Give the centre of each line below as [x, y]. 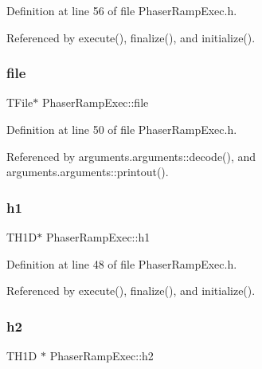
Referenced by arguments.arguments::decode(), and [131, 156]
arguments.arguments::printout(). [88, 172]
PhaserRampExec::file [95, 102]
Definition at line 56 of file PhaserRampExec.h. [122, 10]
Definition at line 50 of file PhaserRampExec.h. [122, 129]
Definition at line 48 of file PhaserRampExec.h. [122, 263]
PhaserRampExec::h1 [98, 237]
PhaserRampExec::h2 [102, 355]
